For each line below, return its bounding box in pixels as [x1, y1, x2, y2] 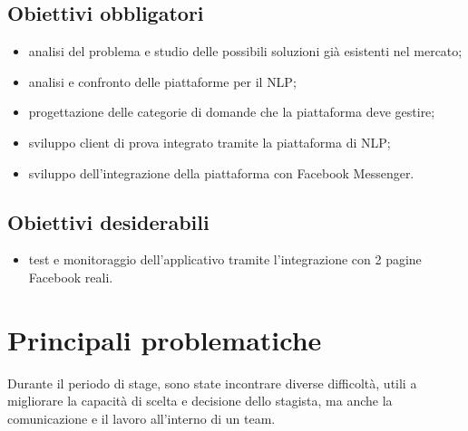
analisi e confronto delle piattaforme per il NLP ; [28, 72, 297, 91]
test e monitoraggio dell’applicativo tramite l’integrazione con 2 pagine [28, 250, 422, 269]
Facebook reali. [28, 267, 113, 286]
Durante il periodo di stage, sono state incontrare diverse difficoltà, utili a [7, 373, 417, 392]
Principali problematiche [7, 321, 322, 358]
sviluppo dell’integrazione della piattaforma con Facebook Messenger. [28, 163, 414, 182]
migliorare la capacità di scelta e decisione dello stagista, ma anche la [7, 391, 393, 410]
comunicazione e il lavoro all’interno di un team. [7, 408, 276, 427]
